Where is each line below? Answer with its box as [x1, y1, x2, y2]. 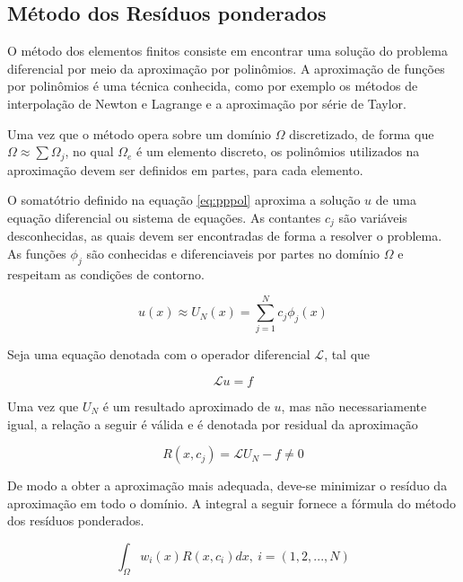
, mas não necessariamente [281, 396, 427, 415]
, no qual [65, 142, 114, 161]
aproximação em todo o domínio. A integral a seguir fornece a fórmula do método [7, 493, 456, 512]
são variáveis [338, 207, 407, 226]
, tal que [324, 345, 371, 364]
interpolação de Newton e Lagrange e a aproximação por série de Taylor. [7, 93, 406, 112]
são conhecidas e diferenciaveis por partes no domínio [86, 243, 380, 262]
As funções [7, 243, 66, 262]
